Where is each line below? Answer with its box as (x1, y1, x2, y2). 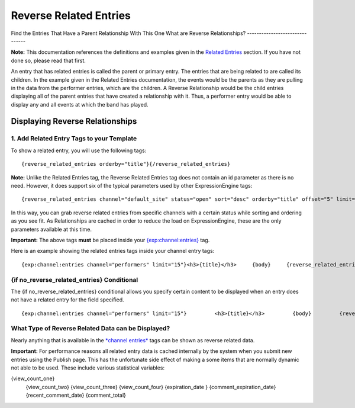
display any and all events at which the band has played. (11, 101, 149, 108)
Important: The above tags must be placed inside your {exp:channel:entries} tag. (11, 236, 210, 243)
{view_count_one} (11, 375, 55, 382)
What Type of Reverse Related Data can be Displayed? (11, 325, 170, 333)
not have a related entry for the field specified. (11, 296, 124, 303)
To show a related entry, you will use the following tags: (11, 147, 147, 154)
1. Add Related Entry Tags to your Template (11, 134, 137, 143)
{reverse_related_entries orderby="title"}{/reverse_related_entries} (21, 160, 231, 168)
